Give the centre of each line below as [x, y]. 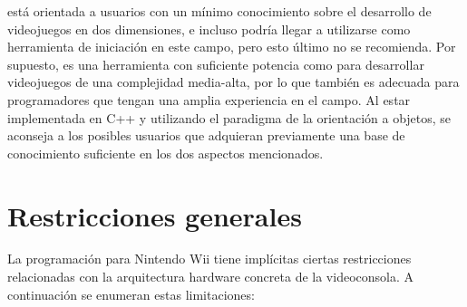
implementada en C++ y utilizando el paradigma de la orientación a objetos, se [229, 117]
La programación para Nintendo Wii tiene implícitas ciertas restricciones [209, 259]
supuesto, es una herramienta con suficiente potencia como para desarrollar [216, 64]
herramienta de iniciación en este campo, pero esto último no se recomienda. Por [232, 47]
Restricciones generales [155, 215]
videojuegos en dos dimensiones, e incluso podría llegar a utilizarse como [209, 29]
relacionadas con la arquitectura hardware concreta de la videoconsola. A [210, 277]
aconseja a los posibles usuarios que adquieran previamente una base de [206, 135]
